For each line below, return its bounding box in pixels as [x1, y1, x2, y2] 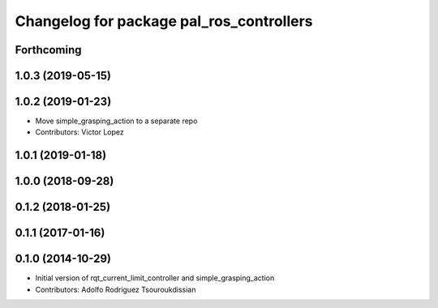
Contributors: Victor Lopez [35, 127, 125, 137]
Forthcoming [15, 43, 82, 57]
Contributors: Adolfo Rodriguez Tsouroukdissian [35, 284, 196, 294]
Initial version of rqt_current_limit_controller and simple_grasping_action [35, 273, 275, 283]
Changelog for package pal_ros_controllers [15, 12, 313, 30]
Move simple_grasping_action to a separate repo [35, 116, 198, 126]
